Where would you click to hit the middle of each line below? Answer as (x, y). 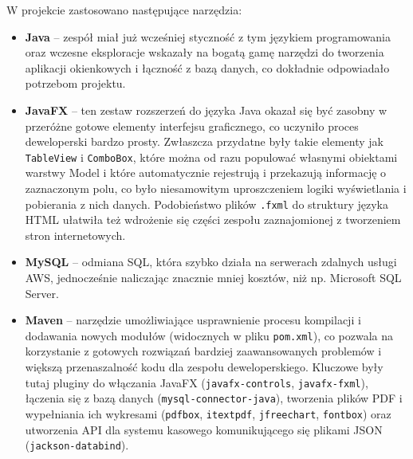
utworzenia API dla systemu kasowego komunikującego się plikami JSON (204, 429)
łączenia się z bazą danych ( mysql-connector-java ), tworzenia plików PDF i (214, 398)
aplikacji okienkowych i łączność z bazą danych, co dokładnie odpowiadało (207, 67)
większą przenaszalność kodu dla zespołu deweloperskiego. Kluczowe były (204, 367)
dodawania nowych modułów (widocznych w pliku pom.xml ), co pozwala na (209, 335)
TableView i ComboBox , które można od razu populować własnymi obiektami (211, 157)
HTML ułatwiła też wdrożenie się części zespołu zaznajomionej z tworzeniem (213, 220)
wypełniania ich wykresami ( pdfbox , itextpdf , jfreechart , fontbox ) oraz (208, 413)
